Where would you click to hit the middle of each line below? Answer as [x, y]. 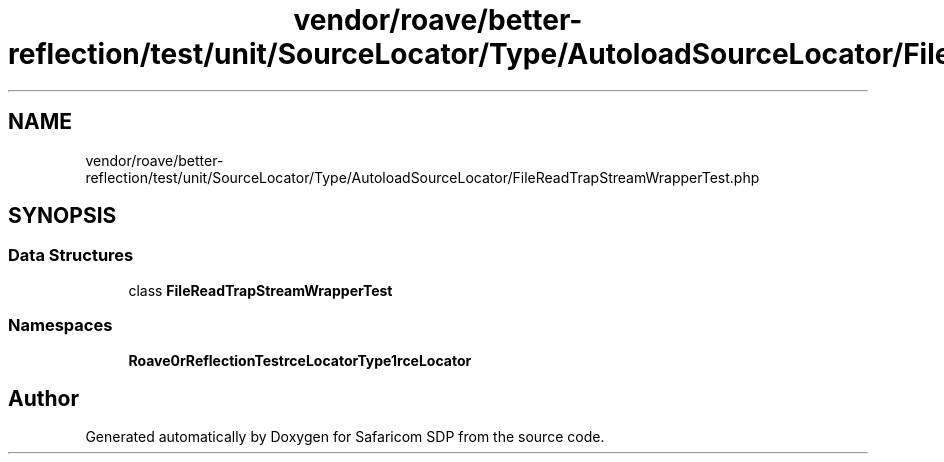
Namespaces [60, 325]
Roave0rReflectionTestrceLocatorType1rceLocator [300, 360]
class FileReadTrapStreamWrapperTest [260, 290]
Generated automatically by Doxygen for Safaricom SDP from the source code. [345, 437]
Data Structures [71, 255]
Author [43, 398]
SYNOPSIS [62, 216]
